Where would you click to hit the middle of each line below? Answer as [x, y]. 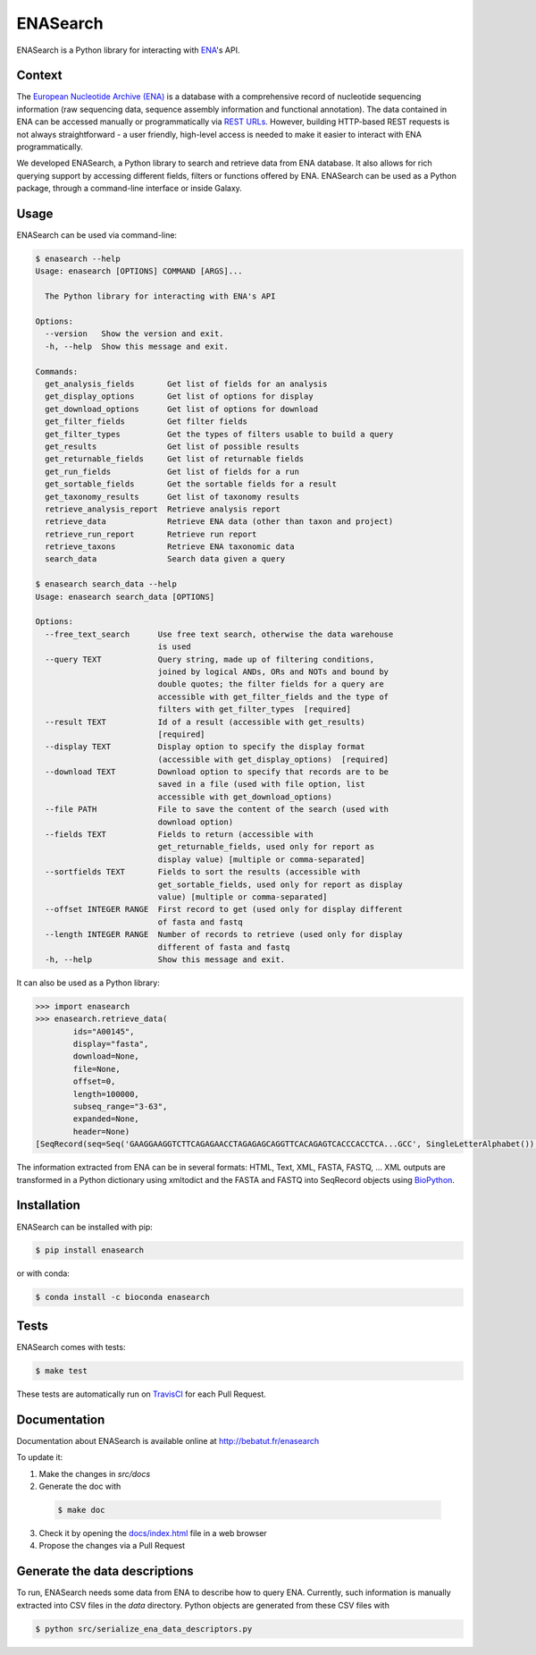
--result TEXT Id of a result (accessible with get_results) [205, 722]
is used [174, 647]
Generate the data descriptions [105, 1571]
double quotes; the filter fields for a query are [271, 684]
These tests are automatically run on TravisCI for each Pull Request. [142, 1394]
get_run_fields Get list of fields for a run [172, 471]
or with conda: [43, 1273]
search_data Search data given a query [165, 559]
